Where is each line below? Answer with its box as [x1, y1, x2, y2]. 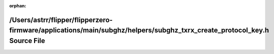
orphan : [9, 3, 27, 8]
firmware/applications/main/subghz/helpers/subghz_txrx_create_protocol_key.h [9, 26, 269, 35]
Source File [9, 37, 45, 45]
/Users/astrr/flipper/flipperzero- [9, 15, 113, 24]
